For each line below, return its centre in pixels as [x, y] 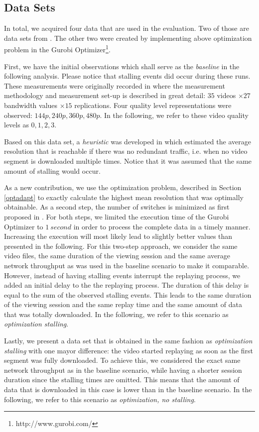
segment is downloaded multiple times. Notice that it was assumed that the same [128, 161]
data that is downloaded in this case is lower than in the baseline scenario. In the [128, 389]
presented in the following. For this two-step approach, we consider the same [121, 246]
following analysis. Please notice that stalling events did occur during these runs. [127, 76]
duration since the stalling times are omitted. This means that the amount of [122, 379]
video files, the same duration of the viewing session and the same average [117, 256]
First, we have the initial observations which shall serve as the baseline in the [122, 66]
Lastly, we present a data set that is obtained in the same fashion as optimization [128, 341]
